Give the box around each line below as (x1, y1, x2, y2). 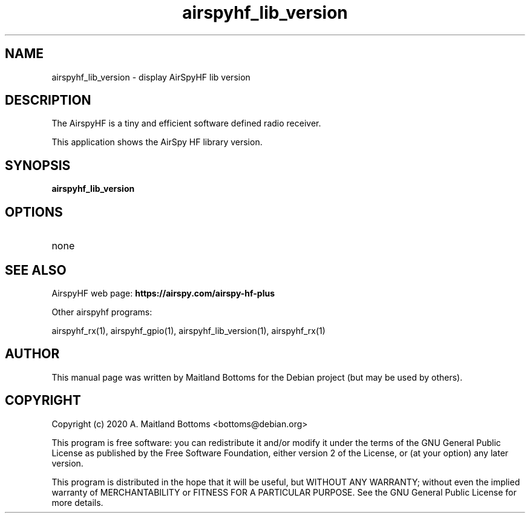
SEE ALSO (5, 262, 67, 278)
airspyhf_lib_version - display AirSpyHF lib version (51, 71, 250, 82)
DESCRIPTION (5, 93, 91, 108)
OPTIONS (5, 204, 63, 220)
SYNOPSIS (5, 157, 71, 173)
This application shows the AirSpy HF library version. (51, 137, 263, 148)
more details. (51, 497, 103, 508)
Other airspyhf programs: (51, 306, 152, 317)
